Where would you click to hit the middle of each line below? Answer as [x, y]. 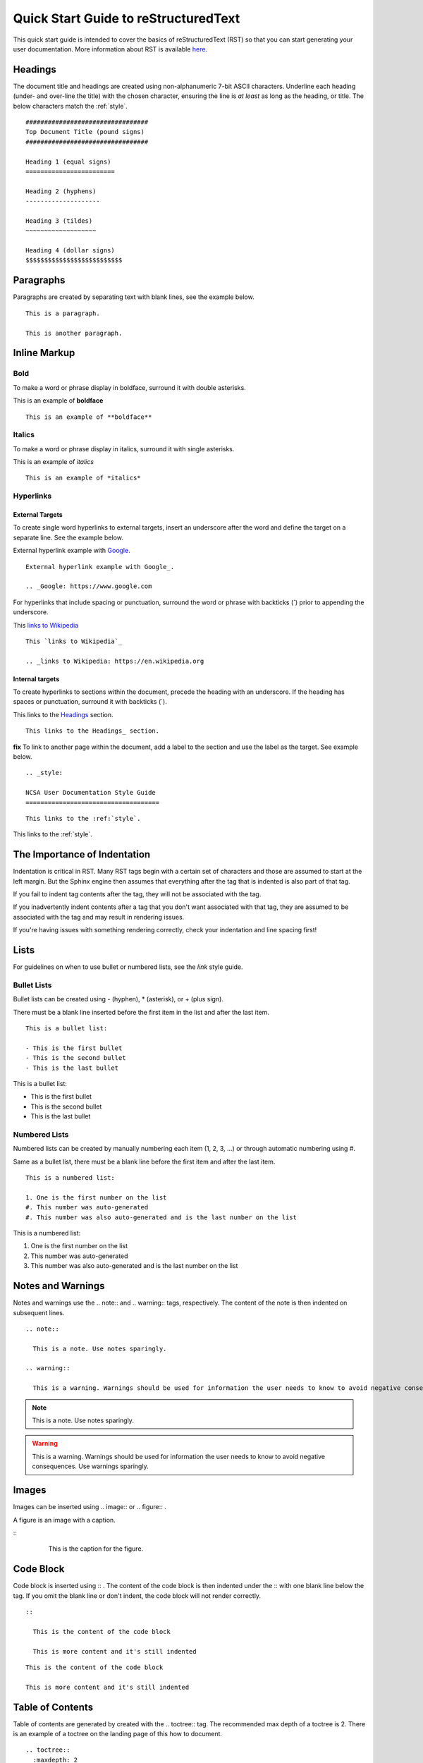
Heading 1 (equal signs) [68, 161]
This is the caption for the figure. [96, 1549]
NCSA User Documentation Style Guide [91, 793]
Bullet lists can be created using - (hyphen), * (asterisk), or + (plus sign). [118, 999]
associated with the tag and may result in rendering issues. [99, 917]
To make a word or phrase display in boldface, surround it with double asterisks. [129, 387]
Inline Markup [44, 353]
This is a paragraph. [63, 313]
